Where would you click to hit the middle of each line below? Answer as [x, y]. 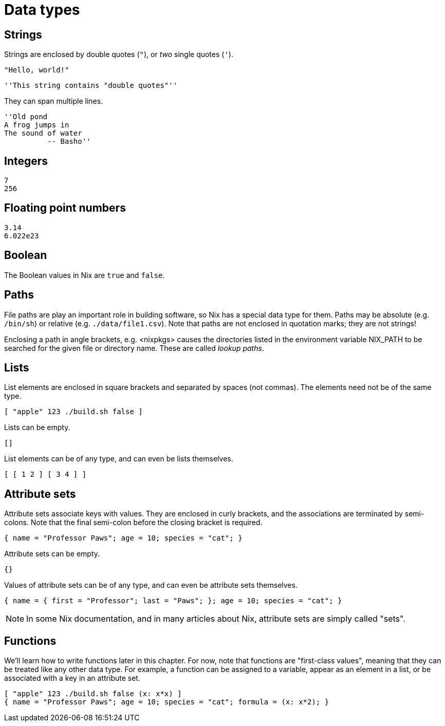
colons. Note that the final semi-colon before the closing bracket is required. [133, 523]
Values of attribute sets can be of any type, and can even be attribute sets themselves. [151, 585]
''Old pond [26, 117]
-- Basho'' [69, 142]
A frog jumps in [37, 125]
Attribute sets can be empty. [52, 554]
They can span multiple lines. [54, 101]
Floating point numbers [65, 208]
